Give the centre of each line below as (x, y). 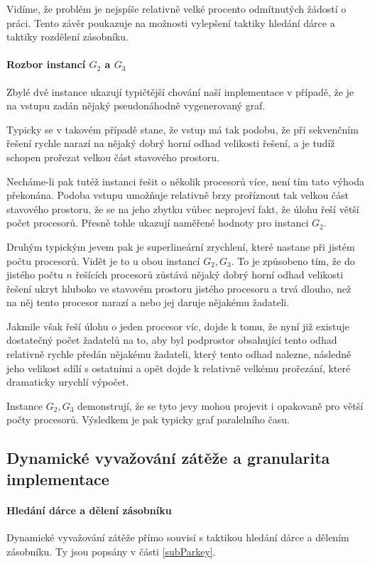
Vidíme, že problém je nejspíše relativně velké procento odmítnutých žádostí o (176, 9)
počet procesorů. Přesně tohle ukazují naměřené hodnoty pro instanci (158, 223)
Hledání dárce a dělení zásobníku (89, 510)
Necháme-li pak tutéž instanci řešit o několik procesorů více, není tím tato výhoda (185, 181)
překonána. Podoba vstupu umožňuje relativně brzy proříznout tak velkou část (178, 195)
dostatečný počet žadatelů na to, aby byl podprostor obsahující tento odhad (172, 340)
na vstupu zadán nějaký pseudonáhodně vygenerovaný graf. (136, 105)
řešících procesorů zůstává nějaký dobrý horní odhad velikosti (210, 275)
